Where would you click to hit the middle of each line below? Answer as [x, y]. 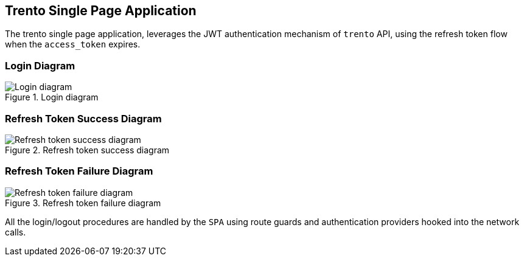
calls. [16, 232]
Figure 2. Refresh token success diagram [87, 150]
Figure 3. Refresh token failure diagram [83, 203]
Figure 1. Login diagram [52, 97]
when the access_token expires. [73, 44]
